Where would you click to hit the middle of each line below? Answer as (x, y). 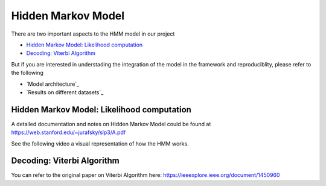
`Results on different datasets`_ (65, 92)
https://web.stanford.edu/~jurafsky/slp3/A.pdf (69, 132)
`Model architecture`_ (53, 84)
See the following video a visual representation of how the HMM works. (100, 143)
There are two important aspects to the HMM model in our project (93, 34)
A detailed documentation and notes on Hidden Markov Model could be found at (111, 124)
